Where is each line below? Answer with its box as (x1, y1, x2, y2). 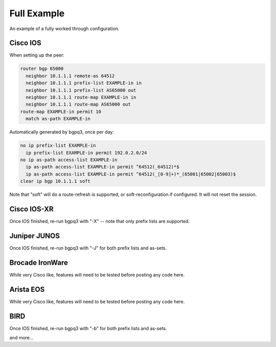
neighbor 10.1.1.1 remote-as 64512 (26, 73, 115, 79)
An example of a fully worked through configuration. (9, 26, 120, 32)
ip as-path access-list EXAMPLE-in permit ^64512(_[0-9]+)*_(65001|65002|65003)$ (26, 171, 236, 177)
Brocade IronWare (9, 258, 68, 267)
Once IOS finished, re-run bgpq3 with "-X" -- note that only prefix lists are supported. (9, 218, 190, 224)
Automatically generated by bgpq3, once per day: (9, 129, 114, 135)
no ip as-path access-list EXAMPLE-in (20, 157, 118, 163)
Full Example (9, 8, 65, 19)
